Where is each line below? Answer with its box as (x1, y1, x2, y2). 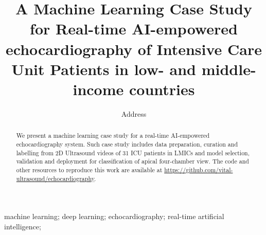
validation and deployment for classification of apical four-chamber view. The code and (16, 157, 249, 166)
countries (129, 78, 195, 99)
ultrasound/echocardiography (16, 174, 94, 183)
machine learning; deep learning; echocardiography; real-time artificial (4, 211, 224, 222)
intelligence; (4, 221, 41, 231)
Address (121, 108, 147, 119)
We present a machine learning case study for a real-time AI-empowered (16, 131, 209, 140)
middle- (201, 58, 256, 79)
